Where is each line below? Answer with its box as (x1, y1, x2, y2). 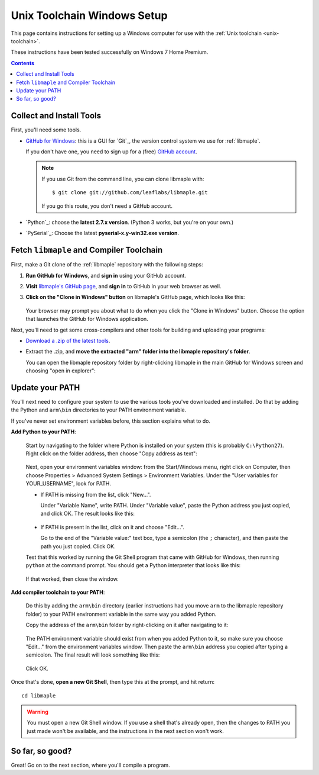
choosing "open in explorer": (25, 367, 96, 374)
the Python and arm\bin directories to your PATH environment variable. (11, 406, 187, 414)
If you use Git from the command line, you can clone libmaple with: (41, 175, 204, 182)
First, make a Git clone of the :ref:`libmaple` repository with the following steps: (11, 261, 203, 268)
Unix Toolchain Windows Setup (11, 9, 168, 22)
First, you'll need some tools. (11, 126, 82, 133)
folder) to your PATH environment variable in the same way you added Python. (25, 610, 217, 618)
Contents (11, 59, 35, 66)
